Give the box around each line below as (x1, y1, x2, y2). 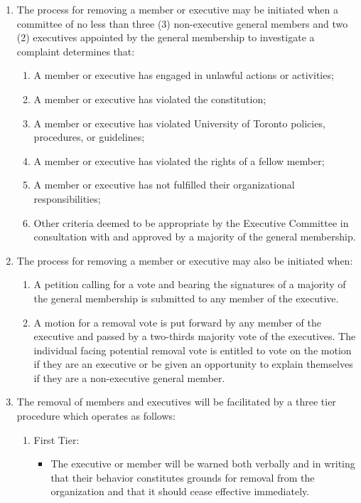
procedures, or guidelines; (33, 129, 145, 144)
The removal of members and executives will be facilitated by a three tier (16, 394, 336, 409)
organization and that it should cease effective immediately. (50, 484, 310, 499)
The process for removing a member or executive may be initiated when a (16, 2, 338, 16)
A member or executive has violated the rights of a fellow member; (33, 153, 325, 168)
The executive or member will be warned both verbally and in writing (50, 456, 355, 471)
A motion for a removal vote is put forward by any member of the (33, 314, 321, 329)
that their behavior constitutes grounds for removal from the (50, 470, 315, 485)
